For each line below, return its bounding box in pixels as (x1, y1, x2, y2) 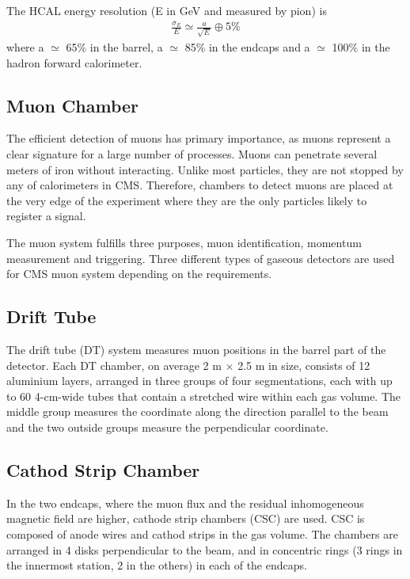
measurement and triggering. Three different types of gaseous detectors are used (6, 250, 395, 266)
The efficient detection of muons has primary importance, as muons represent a (6, 130, 391, 147)
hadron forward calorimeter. (6, 54, 142, 70)
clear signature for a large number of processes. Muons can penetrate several (6, 146, 378, 162)
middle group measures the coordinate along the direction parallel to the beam (6, 403, 389, 420)
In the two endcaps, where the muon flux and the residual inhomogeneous (6, 494, 364, 511)
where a (6, 39, 44, 55)
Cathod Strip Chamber (6, 457, 200, 482)
